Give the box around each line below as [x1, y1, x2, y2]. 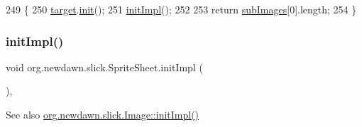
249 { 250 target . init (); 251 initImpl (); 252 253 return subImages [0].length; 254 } [6, 2, 357, 16]
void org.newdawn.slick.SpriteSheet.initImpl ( [6, 59, 203, 74]
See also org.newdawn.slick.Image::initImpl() [6, 107, 199, 121]
